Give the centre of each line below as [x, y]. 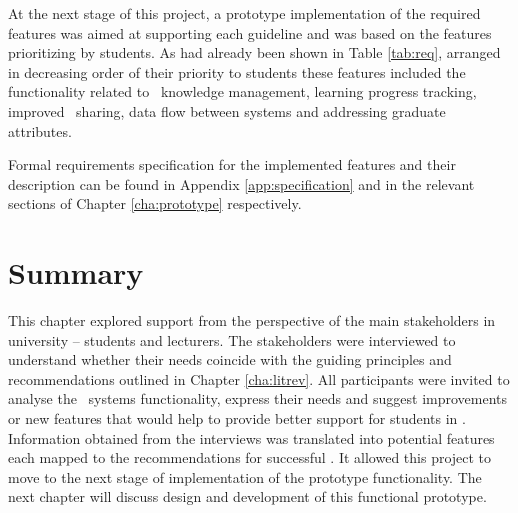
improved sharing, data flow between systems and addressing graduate [227, 110]
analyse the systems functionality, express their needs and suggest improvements [258, 398]
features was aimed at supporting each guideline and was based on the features [250, 32]
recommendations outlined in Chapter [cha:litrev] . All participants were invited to [259, 378]
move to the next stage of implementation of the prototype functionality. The [245, 476]
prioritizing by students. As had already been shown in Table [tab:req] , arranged [254, 52]
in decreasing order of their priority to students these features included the [237, 71]
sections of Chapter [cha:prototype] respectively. [155, 203]
